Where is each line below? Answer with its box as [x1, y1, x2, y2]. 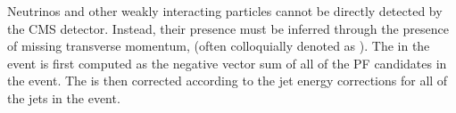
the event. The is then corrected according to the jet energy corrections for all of [7, 71, 448, 90]
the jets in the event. [7, 88, 120, 107]
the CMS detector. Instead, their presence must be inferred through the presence [7, 19, 449, 37]
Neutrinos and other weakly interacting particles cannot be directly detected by [7, 2, 443, 20]
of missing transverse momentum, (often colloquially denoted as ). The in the [7, 36, 430, 55]
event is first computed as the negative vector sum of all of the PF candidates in [7, 53, 447, 72]
